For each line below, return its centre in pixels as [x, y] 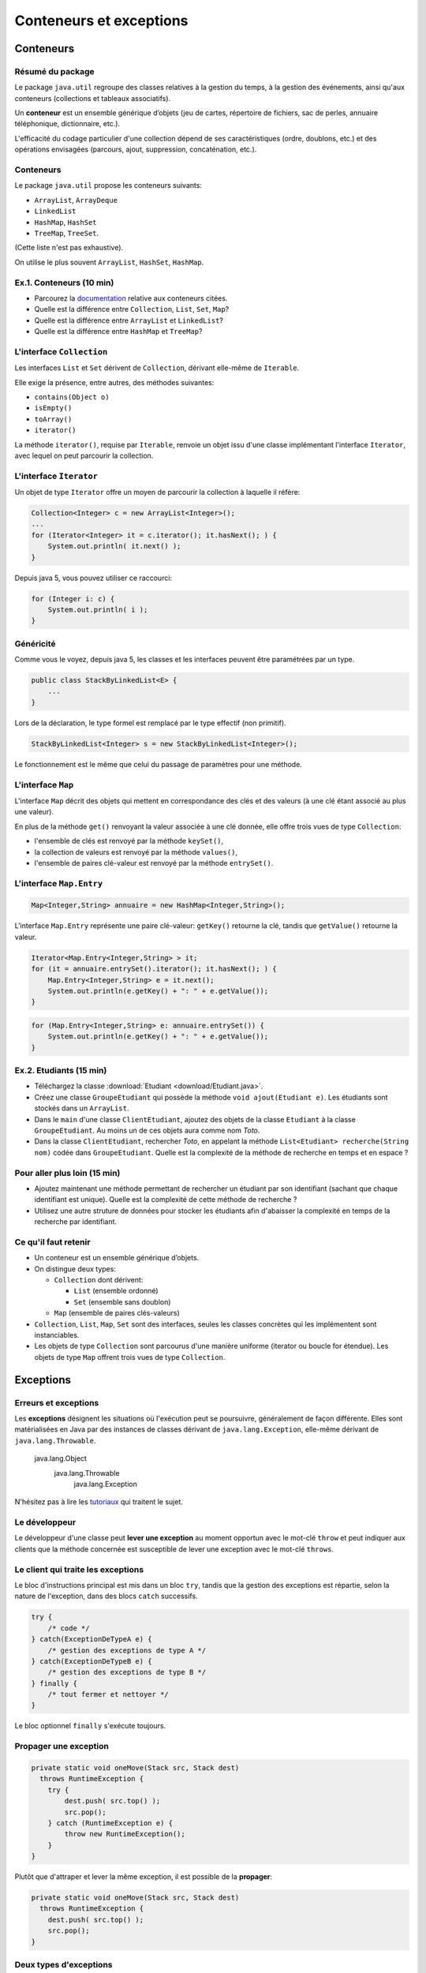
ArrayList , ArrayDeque [76, 200]
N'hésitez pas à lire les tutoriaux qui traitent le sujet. [99, 1502]
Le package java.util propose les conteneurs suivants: [108, 185]
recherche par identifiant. [76, 1222]
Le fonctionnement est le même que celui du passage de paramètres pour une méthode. [159, 764]
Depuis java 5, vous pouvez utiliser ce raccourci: [93, 578]
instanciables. [57, 1335]
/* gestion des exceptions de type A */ [127, 1650]
